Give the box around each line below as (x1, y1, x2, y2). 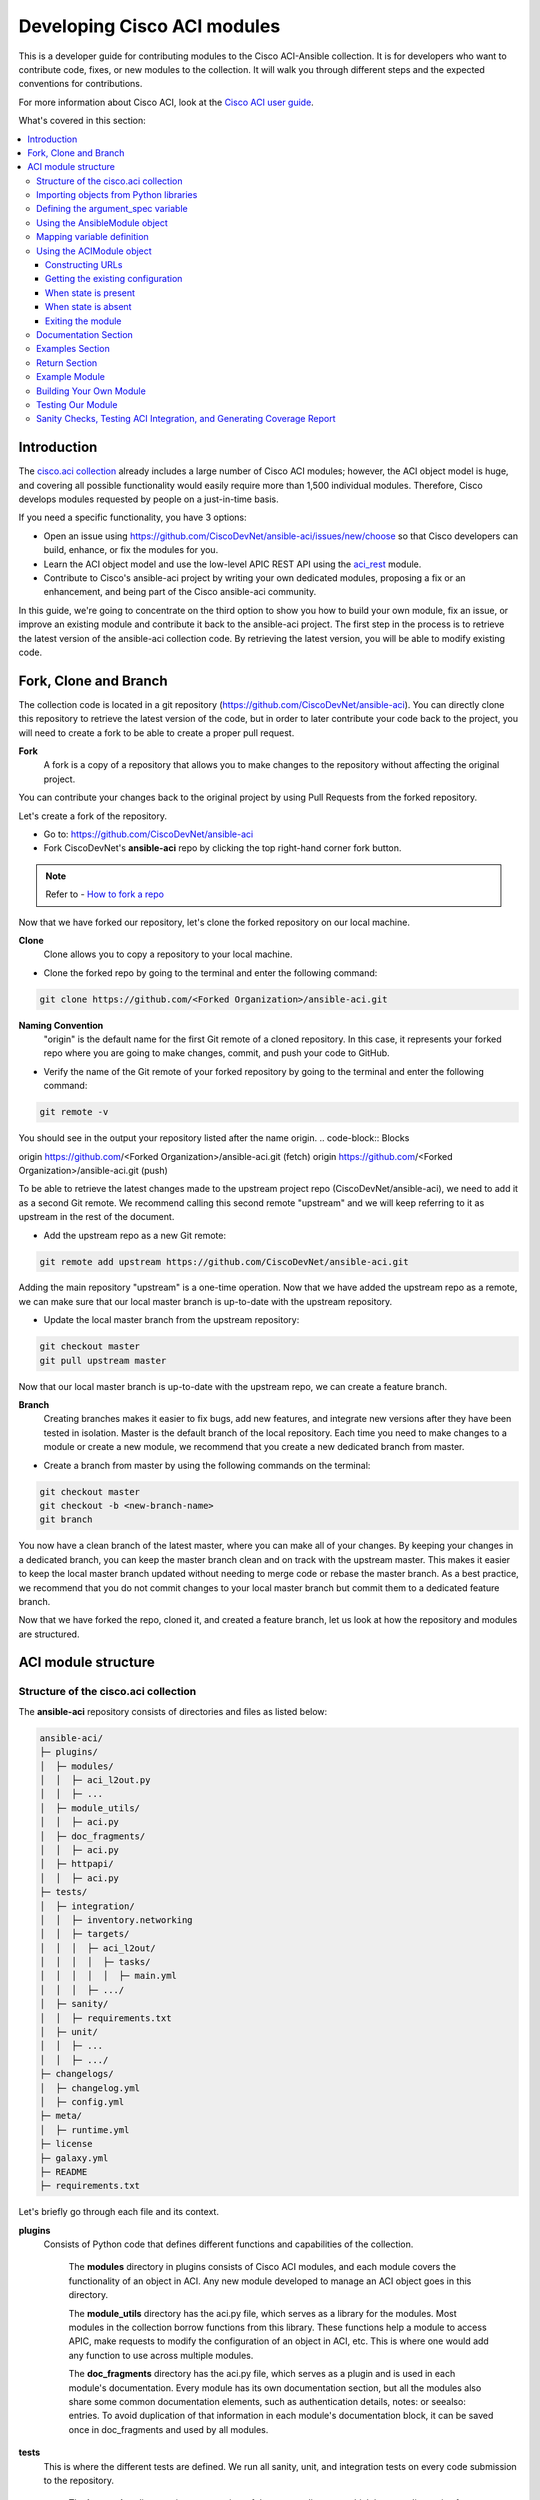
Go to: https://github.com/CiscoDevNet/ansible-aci (43, 828, 254, 840)
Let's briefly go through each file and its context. (18, 2206, 220, 2218)
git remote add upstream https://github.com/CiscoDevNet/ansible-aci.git (39, 1256, 409, 1267)
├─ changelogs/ (39, 2068, 114, 2080)
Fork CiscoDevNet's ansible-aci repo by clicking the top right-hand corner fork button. (43, 842, 402, 854)
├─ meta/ (39, 2110, 83, 2122)
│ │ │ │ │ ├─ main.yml (39, 1970, 177, 1982)
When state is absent (45, 301, 132, 313)
